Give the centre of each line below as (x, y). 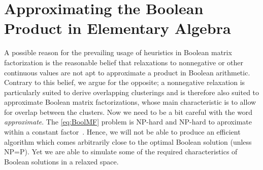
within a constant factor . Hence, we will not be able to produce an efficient (122, 132)
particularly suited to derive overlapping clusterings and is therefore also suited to (132, 92)
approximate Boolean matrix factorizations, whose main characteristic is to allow (130, 102)
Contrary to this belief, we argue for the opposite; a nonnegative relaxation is (125, 82)
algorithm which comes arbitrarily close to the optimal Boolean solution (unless (128, 141)
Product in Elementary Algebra (118, 28)
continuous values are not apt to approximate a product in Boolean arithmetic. (127, 72)
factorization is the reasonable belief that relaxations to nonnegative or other (124, 62)
